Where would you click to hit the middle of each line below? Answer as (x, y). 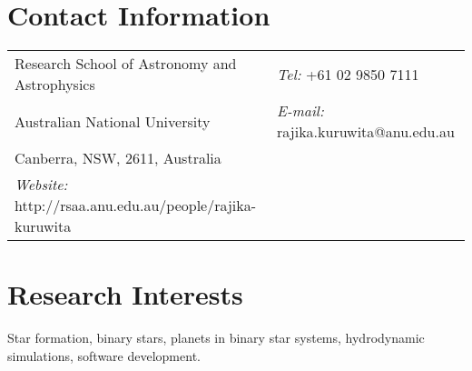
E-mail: (300, 111)
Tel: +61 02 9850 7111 (348, 74)
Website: (41, 185)
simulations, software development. (104, 355)
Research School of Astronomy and (126, 64)
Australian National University (113, 121)
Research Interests (125, 294)
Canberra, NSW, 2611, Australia (118, 158)
